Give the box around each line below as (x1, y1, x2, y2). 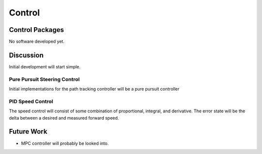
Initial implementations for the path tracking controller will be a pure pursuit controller (9, 86, 180, 92)
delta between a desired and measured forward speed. (9, 115, 119, 121)
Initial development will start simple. (9, 63, 81, 70)
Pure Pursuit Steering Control (9, 76, 80, 82)
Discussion (9, 51, 44, 59)
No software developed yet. (9, 39, 65, 45)
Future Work (9, 127, 48, 136)
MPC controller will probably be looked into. (21, 140, 109, 146)
